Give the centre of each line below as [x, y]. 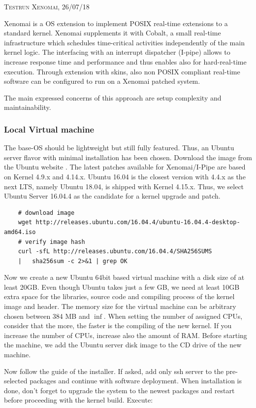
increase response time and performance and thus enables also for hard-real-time [125, 61]
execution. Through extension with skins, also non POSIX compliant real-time [122, 71]
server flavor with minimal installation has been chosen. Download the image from [128, 157]
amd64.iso [20, 232]
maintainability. [28, 107]
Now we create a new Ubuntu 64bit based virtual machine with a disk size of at [124, 277]
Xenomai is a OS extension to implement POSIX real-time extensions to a [116, 23]
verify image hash [55, 242]
